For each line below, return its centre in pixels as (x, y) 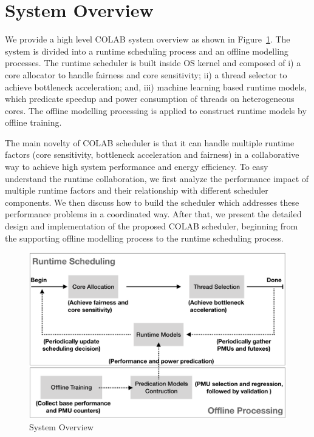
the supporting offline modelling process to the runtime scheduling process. (144, 238)
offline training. (33, 122)
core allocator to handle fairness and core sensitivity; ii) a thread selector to (146, 74)
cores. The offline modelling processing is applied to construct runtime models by (156, 110)
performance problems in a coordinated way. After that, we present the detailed (153, 214)
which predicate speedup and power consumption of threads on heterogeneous (150, 99)
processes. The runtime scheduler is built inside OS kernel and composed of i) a (153, 63)
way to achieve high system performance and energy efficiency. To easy (137, 167)
